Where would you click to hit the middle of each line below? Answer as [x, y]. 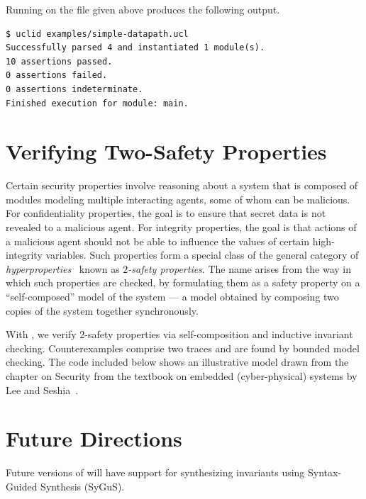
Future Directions [94, 438]
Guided [22, 486]
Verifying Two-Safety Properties [166, 151]
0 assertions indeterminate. [74, 89]
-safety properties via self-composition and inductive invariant [219, 334]
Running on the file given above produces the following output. [143, 9]
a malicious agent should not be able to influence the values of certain [158, 241]
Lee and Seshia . [42, 389]
